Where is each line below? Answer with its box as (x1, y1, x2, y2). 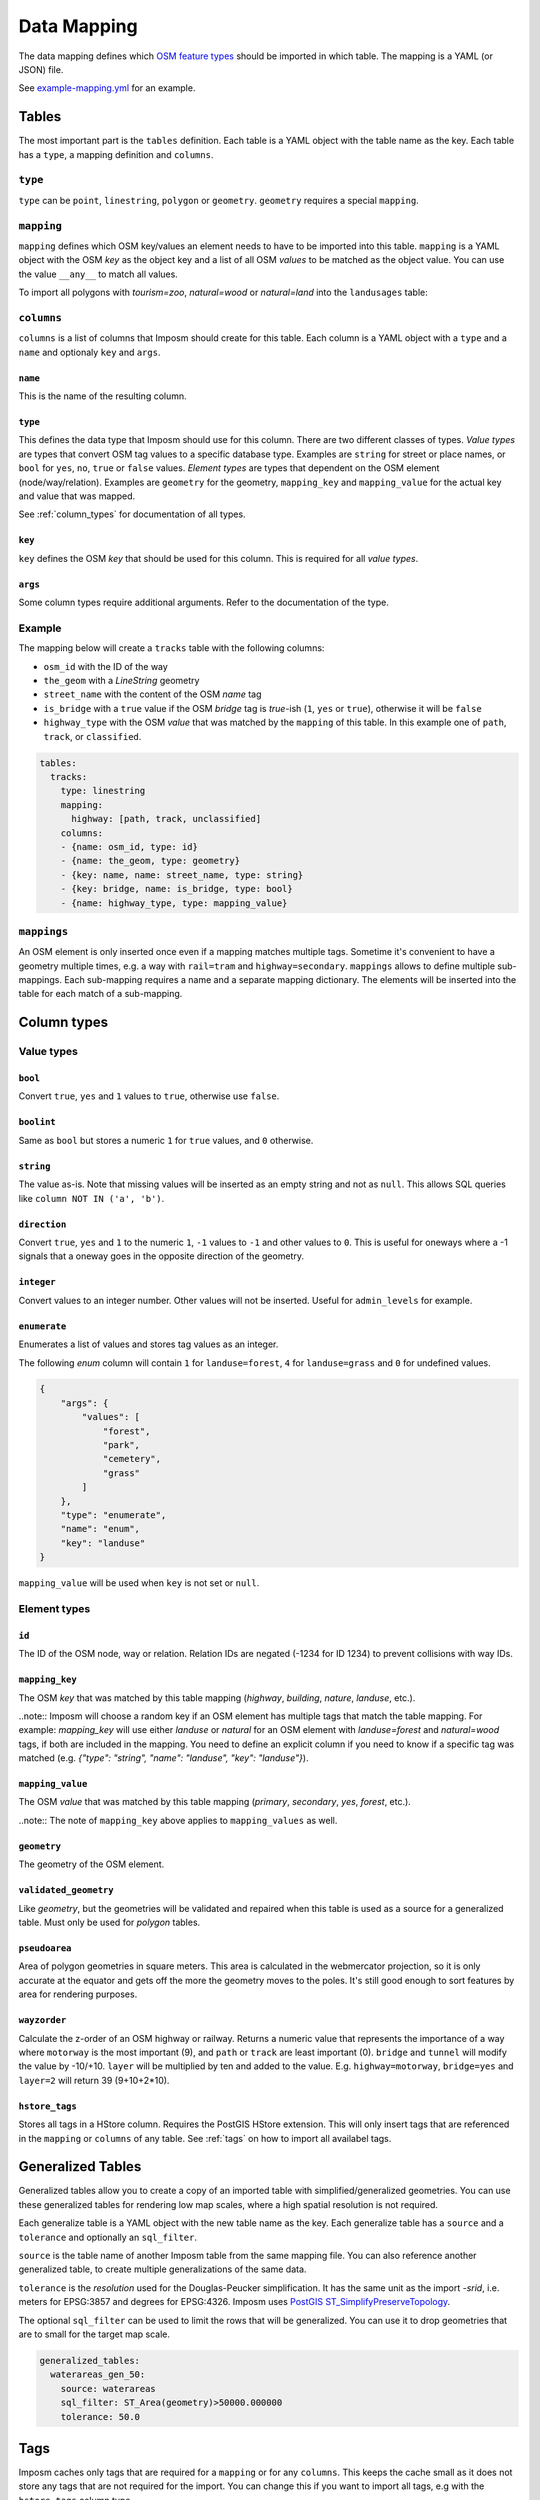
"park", (102, 1440, 140, 1451)
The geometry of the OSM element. (18, 1858, 165, 1870)
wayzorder (18, 2015, 67, 2026)
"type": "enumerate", (60, 1510, 167, 1520)
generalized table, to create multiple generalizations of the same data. (18, 2263, 307, 2275)
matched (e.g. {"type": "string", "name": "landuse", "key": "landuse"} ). (18, 1752, 309, 1764)
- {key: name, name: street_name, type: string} (60, 869, 304, 880)
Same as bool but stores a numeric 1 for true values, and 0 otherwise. (18, 1134, 314, 1146)
